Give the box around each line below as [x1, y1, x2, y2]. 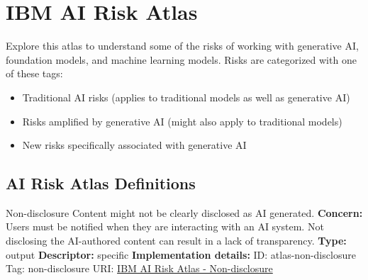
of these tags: [6, 66, 63, 81]
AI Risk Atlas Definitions [6, 172, 196, 194]
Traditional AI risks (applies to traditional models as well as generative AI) [22, 89, 350, 104]
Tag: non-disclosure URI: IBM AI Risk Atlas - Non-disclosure [6, 261, 273, 276]
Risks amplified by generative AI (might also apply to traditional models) [22, 113, 342, 128]
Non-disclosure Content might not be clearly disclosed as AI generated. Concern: [6, 205, 363, 220]
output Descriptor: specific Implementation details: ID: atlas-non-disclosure [6, 247, 356, 262]
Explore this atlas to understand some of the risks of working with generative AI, [6, 38, 359, 53]
